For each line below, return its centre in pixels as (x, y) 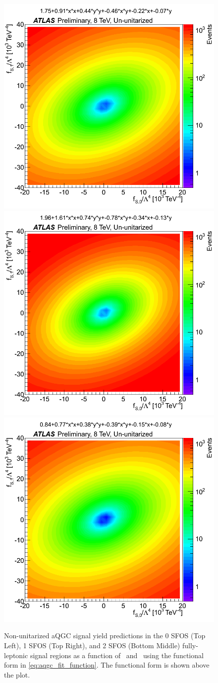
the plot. (17, 674)
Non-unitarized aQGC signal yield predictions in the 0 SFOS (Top (105, 636)
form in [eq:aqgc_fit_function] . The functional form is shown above (107, 665)
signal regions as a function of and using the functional (117, 655)
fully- (190, 645)
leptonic (16, 655)
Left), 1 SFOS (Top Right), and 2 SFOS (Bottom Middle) (92, 645)
